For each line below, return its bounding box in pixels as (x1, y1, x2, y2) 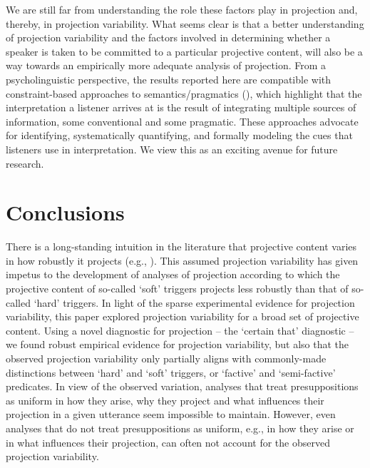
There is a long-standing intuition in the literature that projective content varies (6, 239, 357, 254)
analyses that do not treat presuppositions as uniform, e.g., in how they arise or (6, 420, 354, 435)
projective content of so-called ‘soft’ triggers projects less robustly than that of (6, 281, 349, 296)
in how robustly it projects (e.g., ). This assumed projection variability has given (6, 253, 359, 268)
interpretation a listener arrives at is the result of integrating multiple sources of (6, 100, 356, 115)
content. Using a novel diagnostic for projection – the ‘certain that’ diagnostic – (6, 322, 354, 337)
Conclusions (6, 198, 125, 227)
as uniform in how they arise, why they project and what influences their (6, 392, 324, 407)
